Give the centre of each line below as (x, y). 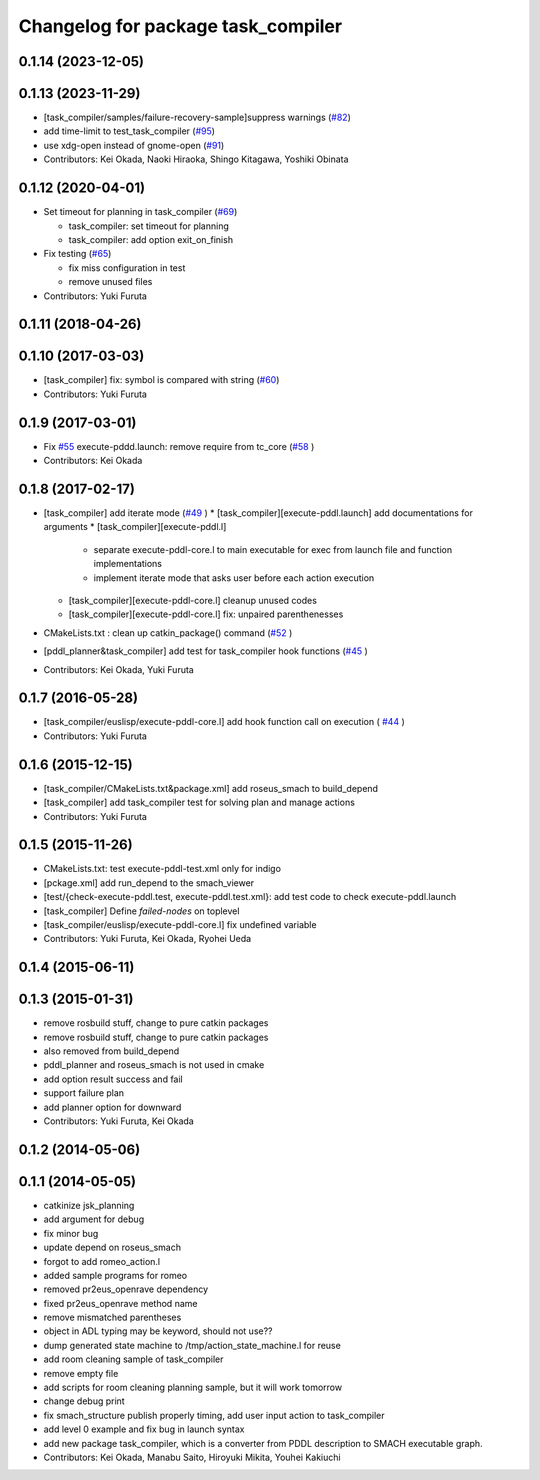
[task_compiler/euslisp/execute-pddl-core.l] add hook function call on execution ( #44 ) (224, 722)
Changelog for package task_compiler (180, 26)
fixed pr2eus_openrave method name (120, 1303)
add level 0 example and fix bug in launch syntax (144, 1429)
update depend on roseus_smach (112, 1247)
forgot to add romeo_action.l (101, 1261)
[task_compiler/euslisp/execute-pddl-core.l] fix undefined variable (180, 924)
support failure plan (84, 1093)
